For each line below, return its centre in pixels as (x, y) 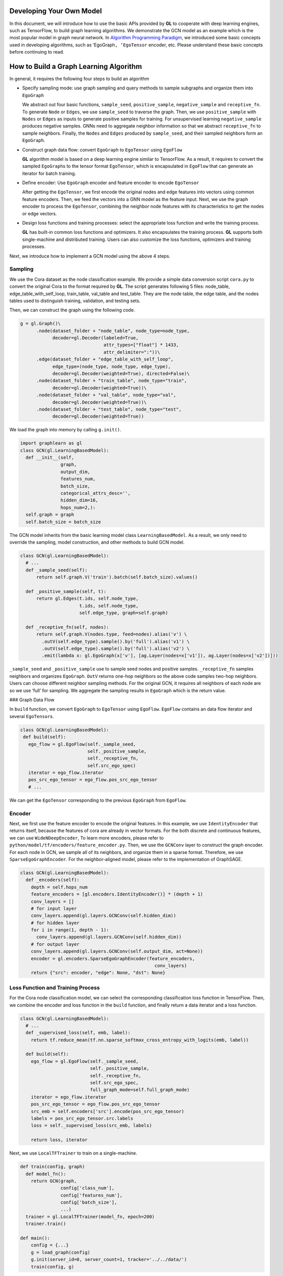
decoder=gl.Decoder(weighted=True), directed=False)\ (121, 373)
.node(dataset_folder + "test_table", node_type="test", (109, 409)
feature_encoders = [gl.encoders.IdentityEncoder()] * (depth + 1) (117, 894)
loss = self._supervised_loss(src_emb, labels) (92, 1126)
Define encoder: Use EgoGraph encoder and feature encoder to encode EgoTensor (111, 183)
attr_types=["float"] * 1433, (141, 345)
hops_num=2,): (78, 507)
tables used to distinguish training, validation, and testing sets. (75, 301)
